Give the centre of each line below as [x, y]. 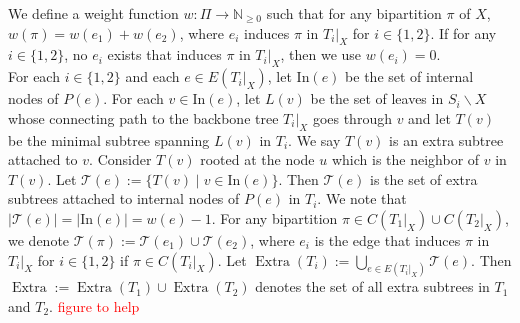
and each [152, 76]
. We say [314, 139]
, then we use [321, 54]
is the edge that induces [387, 239]
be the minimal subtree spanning [109, 139]
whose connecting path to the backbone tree [143, 117]
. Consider [120, 159]
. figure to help [94, 306]
